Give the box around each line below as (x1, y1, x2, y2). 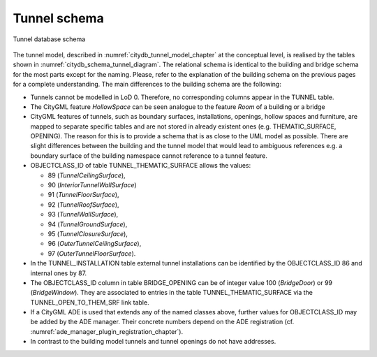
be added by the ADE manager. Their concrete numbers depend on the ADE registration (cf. (30, 318, 295, 326)
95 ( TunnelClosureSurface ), (47, 229, 128, 238)
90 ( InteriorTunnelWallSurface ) (47, 181, 137, 189)
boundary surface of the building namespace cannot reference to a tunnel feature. (30, 151, 268, 160)
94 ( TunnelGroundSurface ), (47, 220, 128, 228)
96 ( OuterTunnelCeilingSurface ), (47, 240, 142, 248)
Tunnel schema (13, 10, 104, 26)
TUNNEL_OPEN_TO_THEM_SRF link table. (30, 298, 149, 307)
